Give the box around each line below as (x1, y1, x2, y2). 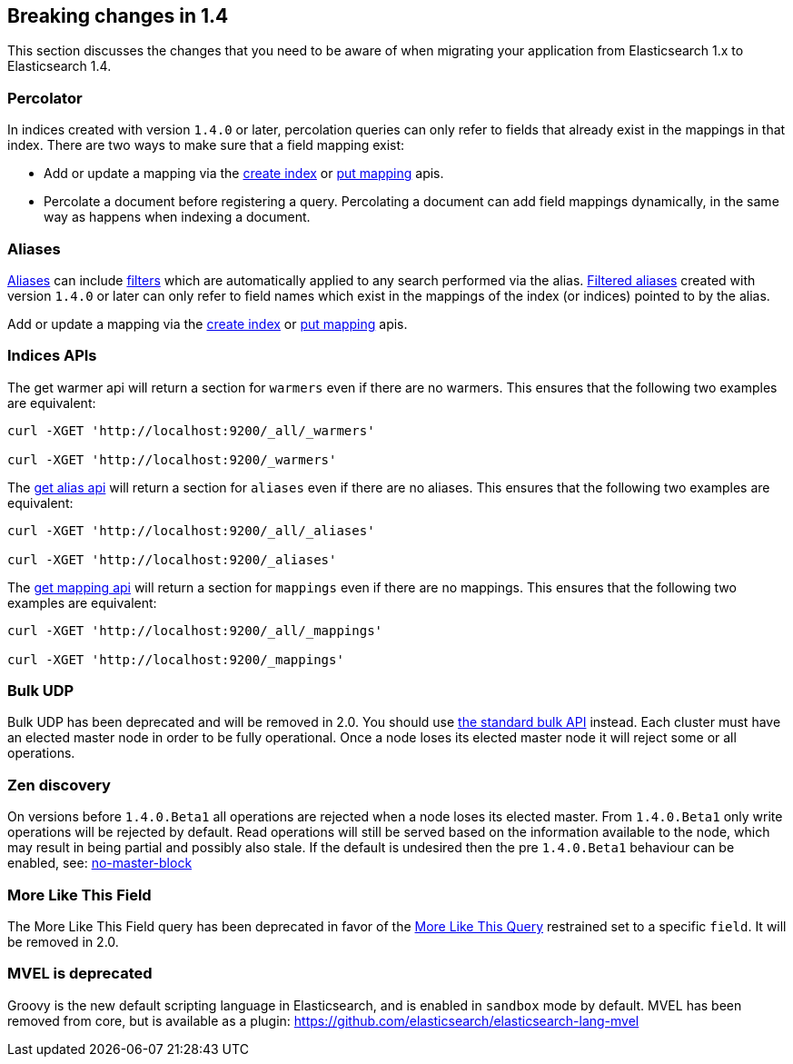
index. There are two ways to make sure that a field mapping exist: (7, 137, 405, 154)
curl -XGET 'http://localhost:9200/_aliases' (7, 552, 337, 567)
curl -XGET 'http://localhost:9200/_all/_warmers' (7, 423, 375, 438)
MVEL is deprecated (7, 964, 153, 983)
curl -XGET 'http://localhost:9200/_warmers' (7, 452, 337, 467)
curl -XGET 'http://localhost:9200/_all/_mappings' (7, 622, 383, 638)
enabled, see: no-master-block (7, 855, 193, 871)
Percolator (7, 88, 83, 107)
